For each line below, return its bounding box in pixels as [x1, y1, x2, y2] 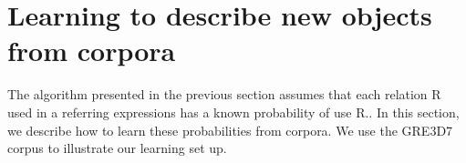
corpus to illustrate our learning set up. [7, 138, 227, 158]
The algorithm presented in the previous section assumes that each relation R [7, 85, 441, 104]
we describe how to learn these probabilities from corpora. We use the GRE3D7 [7, 120, 453, 139]
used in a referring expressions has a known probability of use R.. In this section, [7, 102, 460, 121]
